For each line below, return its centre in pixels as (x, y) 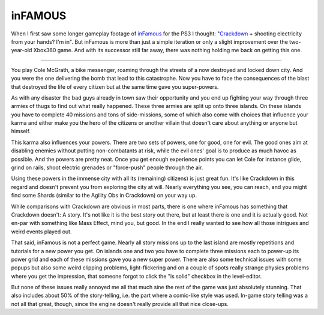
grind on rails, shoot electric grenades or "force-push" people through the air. (107, 167)
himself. (21, 131)
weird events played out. (41, 232)
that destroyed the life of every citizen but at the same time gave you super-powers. (115, 86)
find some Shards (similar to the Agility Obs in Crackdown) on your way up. (104, 196)
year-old (22, 50)
